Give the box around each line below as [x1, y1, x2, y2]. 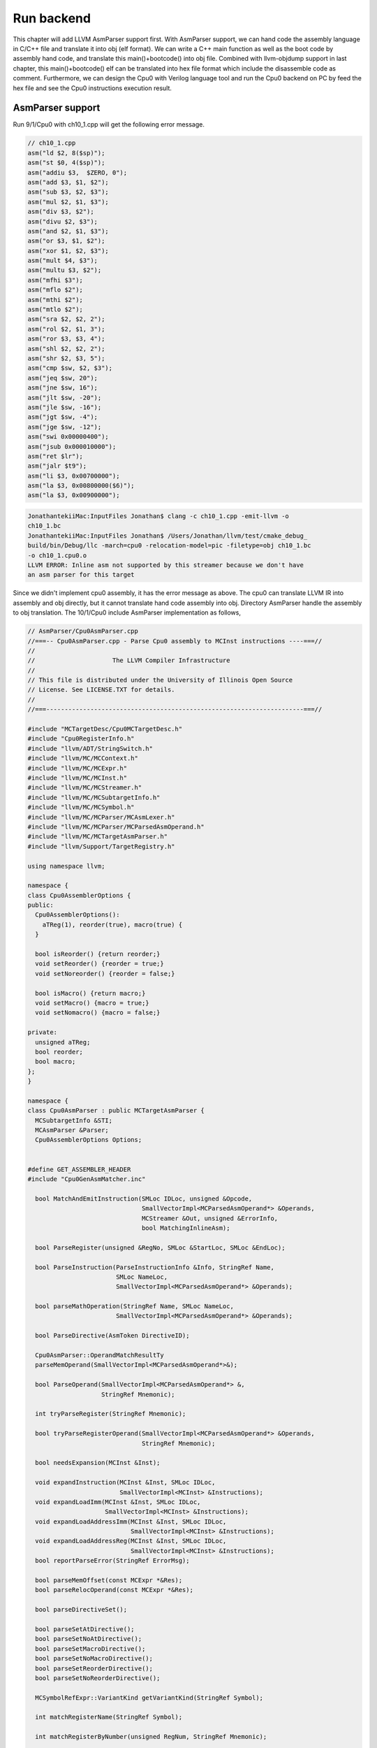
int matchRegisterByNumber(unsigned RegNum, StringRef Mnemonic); [35, 1733, 267, 1741]
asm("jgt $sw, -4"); [27, 413, 98, 421]
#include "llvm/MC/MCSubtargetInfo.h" [27, 794, 161, 801]
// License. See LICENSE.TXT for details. [27, 686, 175, 694]
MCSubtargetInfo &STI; [35, 1116, 113, 1124]
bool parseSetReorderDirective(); [35, 1664, 154, 1672]
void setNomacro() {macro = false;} [35, 1009, 161, 1017]
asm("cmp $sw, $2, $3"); [27, 364, 113, 372]
